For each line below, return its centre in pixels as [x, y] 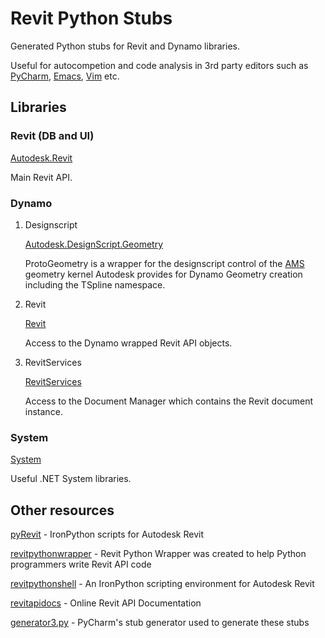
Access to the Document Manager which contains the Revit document [169, 401]
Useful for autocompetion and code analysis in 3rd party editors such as [159, 65]
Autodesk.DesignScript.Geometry [94, 244]
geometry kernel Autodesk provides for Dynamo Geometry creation [163, 274]
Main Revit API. [41, 177]
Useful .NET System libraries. [71, 479]
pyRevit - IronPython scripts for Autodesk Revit [107, 534]
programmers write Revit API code [81, 564]
